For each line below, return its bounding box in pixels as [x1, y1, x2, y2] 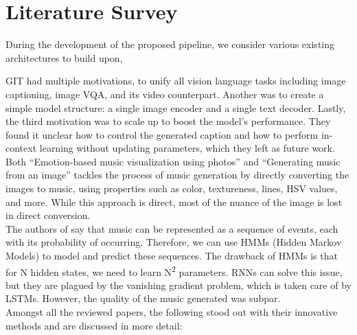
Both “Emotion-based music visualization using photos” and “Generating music [5, 154, 341, 168]
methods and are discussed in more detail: [5, 318, 183, 332]
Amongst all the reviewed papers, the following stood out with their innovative [5, 305, 338, 319]
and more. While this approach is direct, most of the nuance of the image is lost [5, 194, 343, 209]
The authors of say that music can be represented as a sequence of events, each [5, 221, 338, 235]
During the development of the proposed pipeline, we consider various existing [5, 37, 335, 51]
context [5, 141, 37, 155]
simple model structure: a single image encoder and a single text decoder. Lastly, [5, 100, 346, 115]
